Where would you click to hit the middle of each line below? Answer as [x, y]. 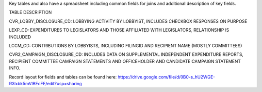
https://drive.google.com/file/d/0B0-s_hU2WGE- [166, 77]
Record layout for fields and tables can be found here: [63, 77]
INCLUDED [20, 37]
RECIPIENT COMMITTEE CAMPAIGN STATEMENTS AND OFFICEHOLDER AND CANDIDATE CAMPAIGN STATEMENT [125, 61]
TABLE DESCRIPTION [30, 13]
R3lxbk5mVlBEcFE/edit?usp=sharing [45, 83]
